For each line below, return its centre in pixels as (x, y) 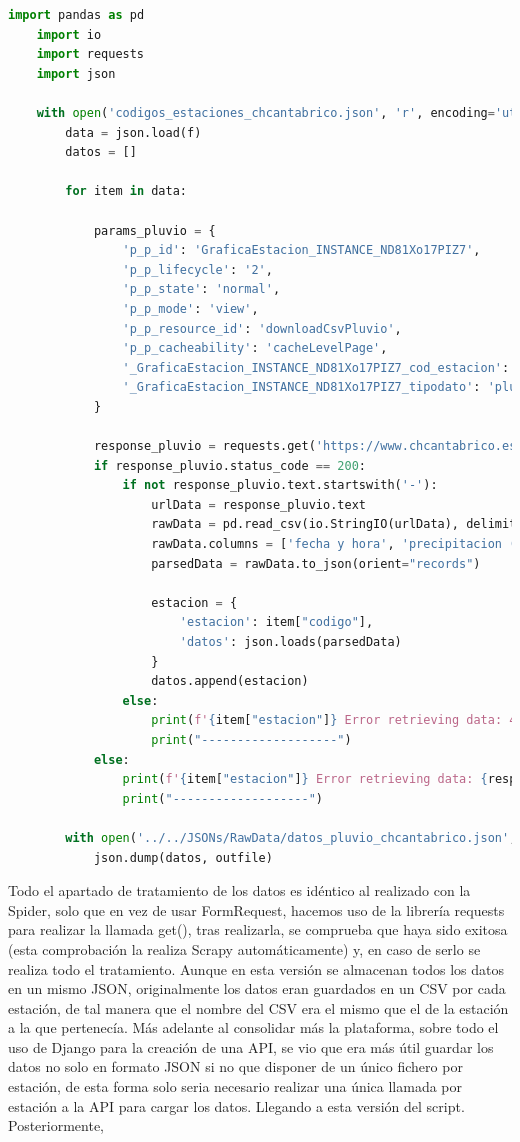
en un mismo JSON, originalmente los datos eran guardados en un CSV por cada (257, 988)
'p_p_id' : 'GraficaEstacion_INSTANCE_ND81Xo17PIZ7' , (301, 250)
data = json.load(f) (133, 132)
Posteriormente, (56, 1125)
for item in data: (126, 191)
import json (76, 73)
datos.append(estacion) (230, 681)
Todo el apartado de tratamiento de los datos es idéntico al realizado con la (239, 890)
